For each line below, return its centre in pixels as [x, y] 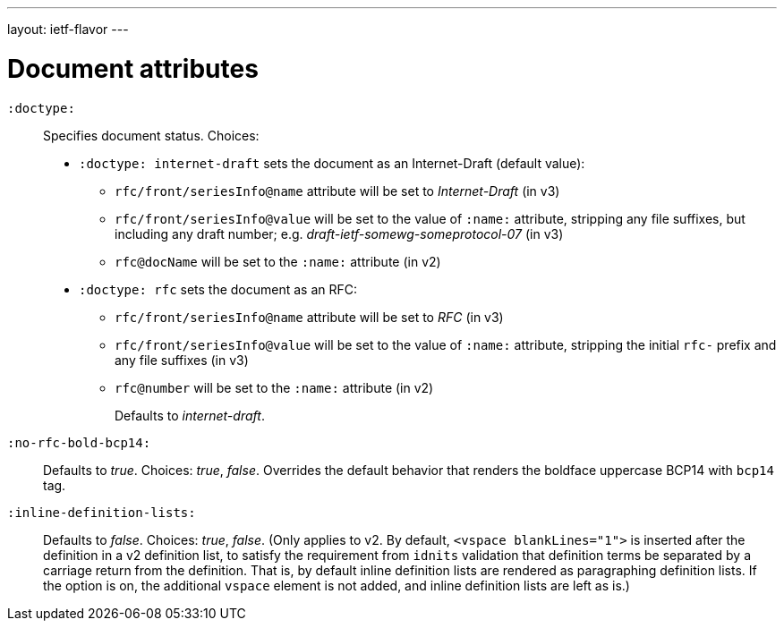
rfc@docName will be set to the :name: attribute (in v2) [278, 261]
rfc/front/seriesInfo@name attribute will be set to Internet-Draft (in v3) [337, 191]
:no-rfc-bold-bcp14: [79, 442]
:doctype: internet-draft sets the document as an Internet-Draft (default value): [332, 163]
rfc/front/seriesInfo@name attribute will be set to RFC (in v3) [309, 317]
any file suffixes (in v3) [182, 360]
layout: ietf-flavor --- [68, 29]
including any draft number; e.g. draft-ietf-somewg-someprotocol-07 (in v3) [339, 233]
